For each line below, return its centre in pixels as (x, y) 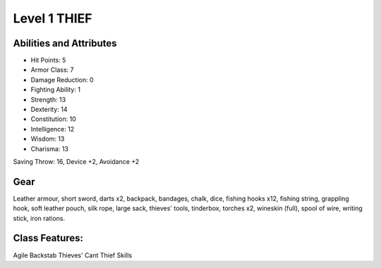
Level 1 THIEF (53, 18)
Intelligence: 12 (53, 129)
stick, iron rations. (39, 218)
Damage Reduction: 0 (62, 79)
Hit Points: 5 (48, 60)
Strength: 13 (48, 99)
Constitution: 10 (54, 119)
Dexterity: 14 (49, 110)
